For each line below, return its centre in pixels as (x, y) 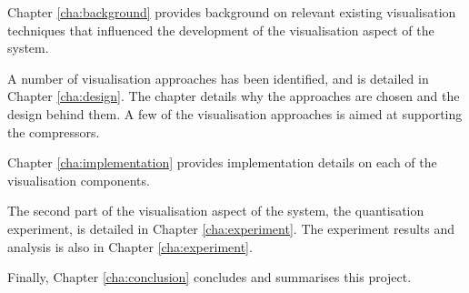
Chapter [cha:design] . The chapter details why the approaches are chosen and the (234, 96)
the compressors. (54, 131)
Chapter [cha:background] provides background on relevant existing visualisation (232, 12)
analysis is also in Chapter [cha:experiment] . (130, 246)
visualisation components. (79, 180)
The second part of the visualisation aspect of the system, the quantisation (216, 211)
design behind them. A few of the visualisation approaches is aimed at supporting (235, 113)
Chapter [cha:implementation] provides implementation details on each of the (222, 162)
